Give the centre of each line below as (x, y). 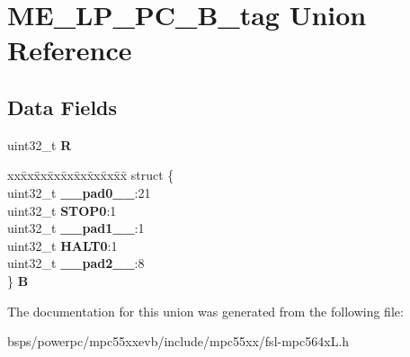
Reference (70, 50)
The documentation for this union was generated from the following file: (205, 311)
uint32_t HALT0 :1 (62, 245)
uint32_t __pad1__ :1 (76, 228)
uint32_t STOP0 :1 (62, 210)
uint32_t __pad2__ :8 (76, 263)
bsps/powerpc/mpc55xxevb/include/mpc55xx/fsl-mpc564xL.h (178, 341)
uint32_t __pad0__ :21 (79, 192)
